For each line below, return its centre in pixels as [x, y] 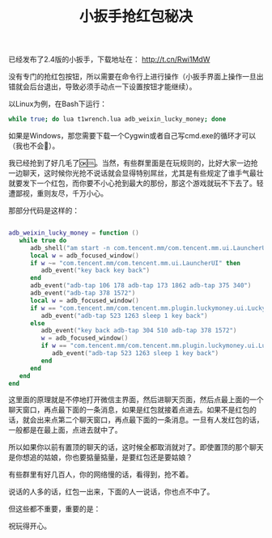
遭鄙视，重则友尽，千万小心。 [58, 193]
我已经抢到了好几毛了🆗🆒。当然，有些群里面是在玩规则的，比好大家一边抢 [133, 163]
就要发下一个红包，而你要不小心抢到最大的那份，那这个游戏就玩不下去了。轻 [136, 184]
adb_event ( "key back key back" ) [96, 271]
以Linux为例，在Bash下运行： [58, 104]
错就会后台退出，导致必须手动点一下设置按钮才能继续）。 [102, 87]
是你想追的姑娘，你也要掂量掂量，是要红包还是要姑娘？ [100, 457]
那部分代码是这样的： [44, 210]
